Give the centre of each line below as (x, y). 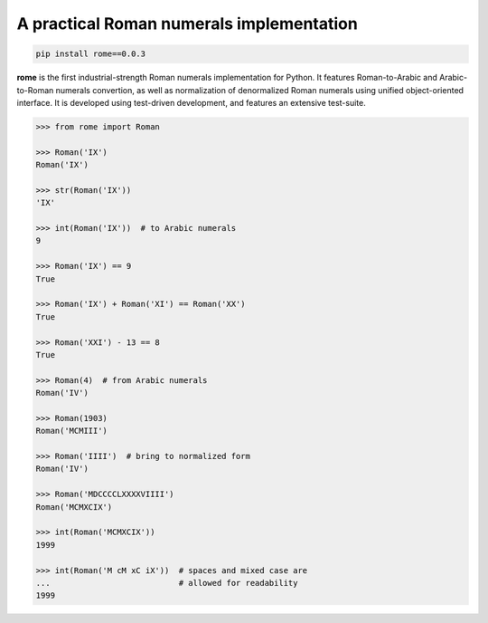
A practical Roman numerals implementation (188, 24)
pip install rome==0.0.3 (91, 54)
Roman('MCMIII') (72, 431)
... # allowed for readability (167, 583)
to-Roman (35, 90)
